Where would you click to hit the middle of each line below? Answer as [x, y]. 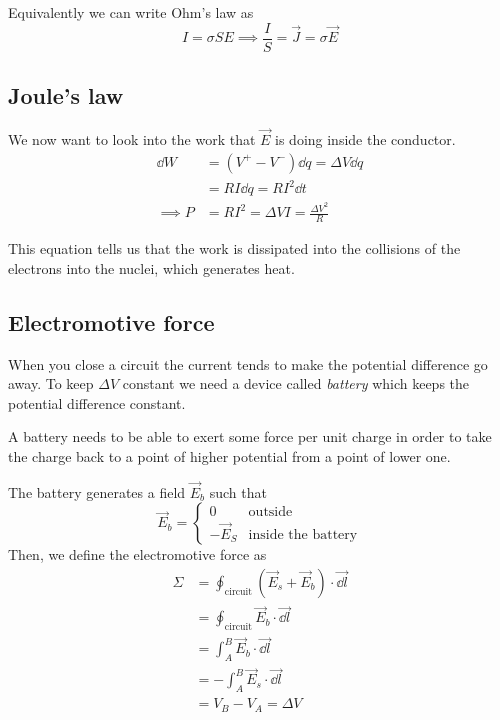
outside [270, 511]
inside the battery [303, 534]
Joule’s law [66, 95]
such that [238, 491]
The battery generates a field [97, 491]
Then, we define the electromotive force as [137, 554]
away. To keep [51, 383]
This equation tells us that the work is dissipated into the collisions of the [234, 248]
